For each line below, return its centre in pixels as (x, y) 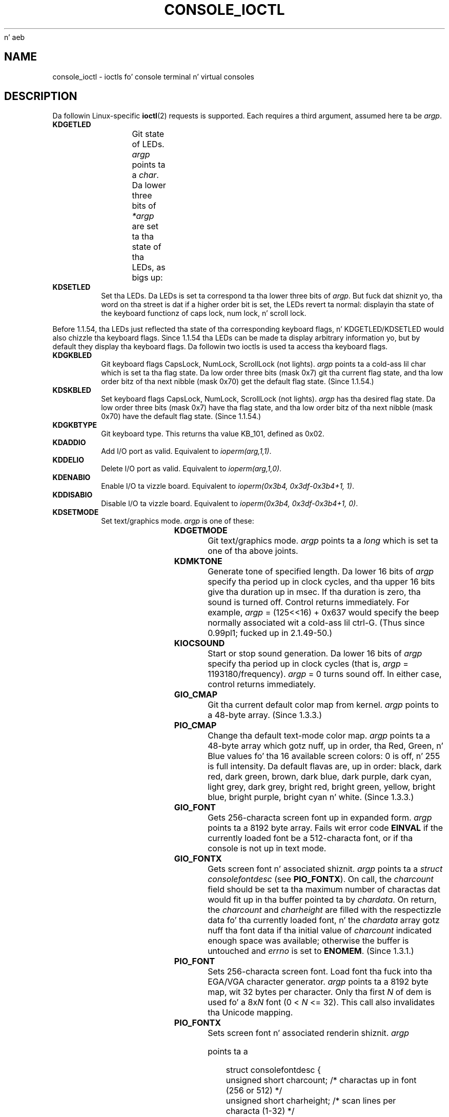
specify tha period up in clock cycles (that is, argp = (308, 664)
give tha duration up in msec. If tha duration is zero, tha (314, 592)
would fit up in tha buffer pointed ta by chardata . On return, (322, 900)
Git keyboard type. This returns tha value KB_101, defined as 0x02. (213, 434)
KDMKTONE (198, 561)
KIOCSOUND (199, 643)
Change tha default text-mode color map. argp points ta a (319, 736)
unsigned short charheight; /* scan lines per (311, 1101)
